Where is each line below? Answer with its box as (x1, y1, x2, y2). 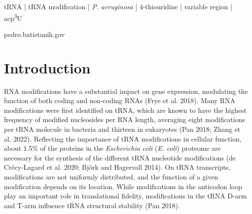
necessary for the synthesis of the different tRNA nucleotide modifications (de (4, 152, 236, 162)
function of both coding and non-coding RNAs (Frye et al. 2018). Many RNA (4, 95, 235, 106)
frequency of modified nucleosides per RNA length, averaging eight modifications (4, 114, 245, 125)
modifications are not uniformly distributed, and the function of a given (4, 171, 218, 181)
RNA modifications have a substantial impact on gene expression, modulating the (4, 86, 248, 96)
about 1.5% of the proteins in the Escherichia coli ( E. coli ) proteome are (4, 143, 221, 153)
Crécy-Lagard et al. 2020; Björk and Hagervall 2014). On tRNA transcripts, (4, 162, 231, 172)
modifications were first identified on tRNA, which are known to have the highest (4, 105, 247, 115)
